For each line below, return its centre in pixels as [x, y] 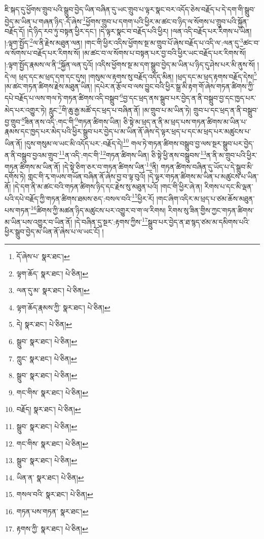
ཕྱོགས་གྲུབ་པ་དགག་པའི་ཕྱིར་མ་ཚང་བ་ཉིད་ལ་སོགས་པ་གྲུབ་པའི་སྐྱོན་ [167, 21]
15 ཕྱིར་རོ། [143, 197]
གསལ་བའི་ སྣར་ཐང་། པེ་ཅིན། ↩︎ [55, 494]
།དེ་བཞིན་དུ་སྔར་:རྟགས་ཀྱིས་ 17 [111, 221]
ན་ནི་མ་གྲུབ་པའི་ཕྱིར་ [232, 155]
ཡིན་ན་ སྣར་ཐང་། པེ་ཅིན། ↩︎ [50, 477]
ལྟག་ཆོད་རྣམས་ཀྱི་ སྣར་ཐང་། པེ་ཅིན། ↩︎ [63, 307]
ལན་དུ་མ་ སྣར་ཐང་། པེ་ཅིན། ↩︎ [53, 290]
